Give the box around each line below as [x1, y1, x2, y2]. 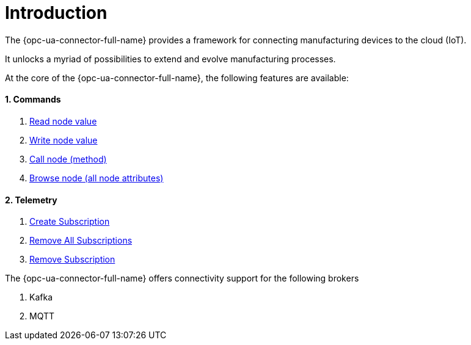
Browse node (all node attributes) [29, 172, 164, 183]
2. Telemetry [5, 194, 57, 205]
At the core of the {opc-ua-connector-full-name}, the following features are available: [5, 72, 349, 83]
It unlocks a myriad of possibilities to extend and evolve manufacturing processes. [5, 53, 336, 64]
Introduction [5, 2, 108, 23]
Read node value [29, 115, 97, 126]
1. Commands [5, 94, 61, 105]
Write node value [29, 134, 98, 145]
